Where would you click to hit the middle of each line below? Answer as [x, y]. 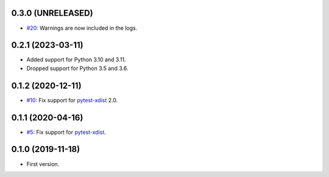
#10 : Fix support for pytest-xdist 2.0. [72, 100]
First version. [43, 164]
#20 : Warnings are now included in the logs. [82, 28]
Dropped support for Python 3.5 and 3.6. [77, 68]
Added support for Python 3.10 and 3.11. [76, 60]
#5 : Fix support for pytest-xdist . [66, 132]
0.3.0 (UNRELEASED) [52, 13]
